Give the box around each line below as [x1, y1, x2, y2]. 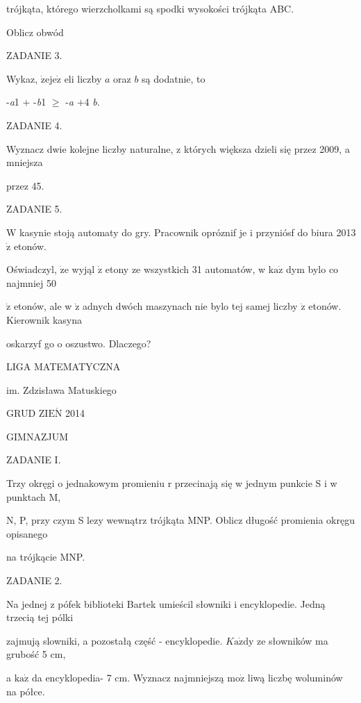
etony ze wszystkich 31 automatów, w [105, 262, 266, 276]
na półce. [6, 684, 45, 698]
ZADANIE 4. [6, 117, 62, 132]
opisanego [6, 526, 48, 540]
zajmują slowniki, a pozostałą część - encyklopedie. [6, 633, 223, 647]
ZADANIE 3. [6, 48, 62, 63]
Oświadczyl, [6, 262, 57, 276]
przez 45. [6, 178, 44, 192]
